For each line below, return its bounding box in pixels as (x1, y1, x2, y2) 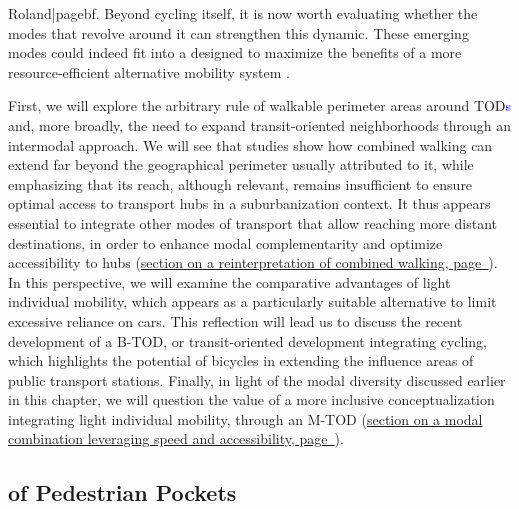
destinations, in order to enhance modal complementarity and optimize (8, 232, 443, 253)
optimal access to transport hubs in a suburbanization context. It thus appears (8, 193, 491, 214)
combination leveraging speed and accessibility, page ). (8, 428, 344, 449)
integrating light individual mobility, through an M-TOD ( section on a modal (8, 408, 483, 429)
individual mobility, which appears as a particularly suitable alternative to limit (8, 291, 497, 312)
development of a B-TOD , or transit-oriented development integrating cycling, (8, 330, 487, 351)
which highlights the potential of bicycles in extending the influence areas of (8, 350, 474, 371)
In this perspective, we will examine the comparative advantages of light (8, 271, 451, 292)
